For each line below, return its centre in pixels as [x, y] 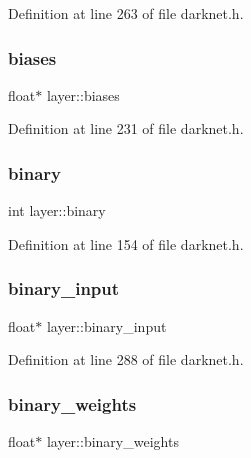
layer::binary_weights [112, 441]
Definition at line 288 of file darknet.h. [126, 359]
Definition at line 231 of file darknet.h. [126, 128]
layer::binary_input [106, 325]
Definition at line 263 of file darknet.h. [126, 13]
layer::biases [83, 94]
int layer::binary [57, 210]
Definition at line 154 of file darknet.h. [126, 243]
